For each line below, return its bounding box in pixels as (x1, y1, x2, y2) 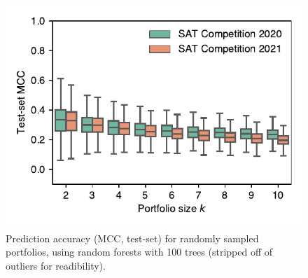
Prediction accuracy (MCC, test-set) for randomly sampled (6, 230, 259, 245)
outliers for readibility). (6, 258, 106, 272)
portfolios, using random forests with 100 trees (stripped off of (6, 244, 273, 259)
